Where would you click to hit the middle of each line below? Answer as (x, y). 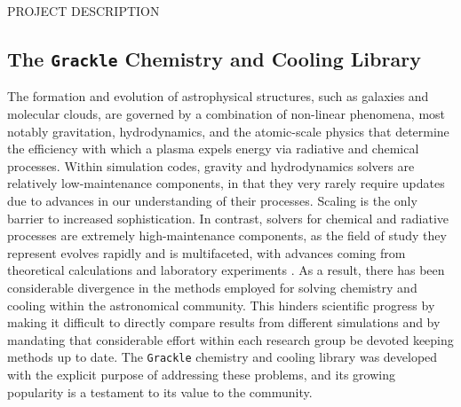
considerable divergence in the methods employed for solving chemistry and (212, 287)
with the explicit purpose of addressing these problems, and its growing (201, 374)
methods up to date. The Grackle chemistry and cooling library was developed (223, 357)
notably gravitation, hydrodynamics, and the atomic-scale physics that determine (228, 131)
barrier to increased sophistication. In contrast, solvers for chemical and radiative (228, 218)
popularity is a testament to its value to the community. (160, 391)
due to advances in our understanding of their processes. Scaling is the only (212, 200)
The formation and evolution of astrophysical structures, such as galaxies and (218, 96)
